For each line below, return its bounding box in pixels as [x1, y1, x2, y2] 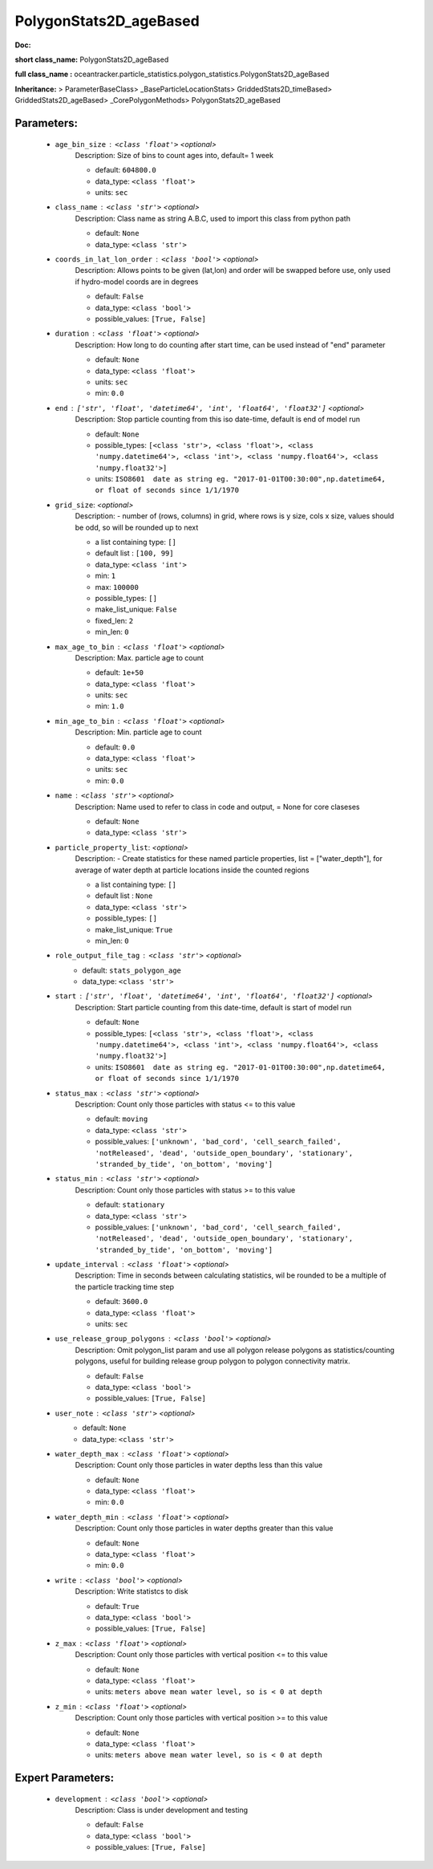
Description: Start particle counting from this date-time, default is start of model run [75, 1002, 352, 1012]
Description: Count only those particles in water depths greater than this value [75, 1523, 334, 1533]
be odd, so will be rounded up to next [75, 522, 199, 532]
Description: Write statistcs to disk [75, 1587, 188, 1596]
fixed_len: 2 [95, 616, 134, 625]
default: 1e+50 [95, 668, 144, 677]
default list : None [95, 891, 153, 900]
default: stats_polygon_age [82, 965, 182, 975]
